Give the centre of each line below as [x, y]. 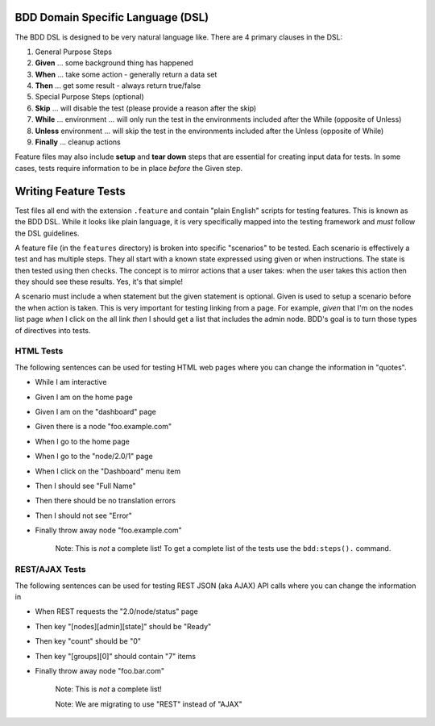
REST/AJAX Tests [50, 570]
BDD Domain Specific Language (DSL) [112, 17]
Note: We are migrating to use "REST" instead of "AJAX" [149, 704]
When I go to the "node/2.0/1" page [94, 457]
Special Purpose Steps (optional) [89, 97]
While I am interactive [71, 382]
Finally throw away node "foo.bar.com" [100, 670]
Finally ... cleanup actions [78, 142]
